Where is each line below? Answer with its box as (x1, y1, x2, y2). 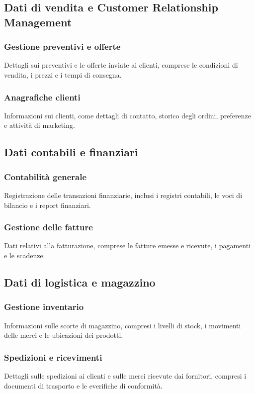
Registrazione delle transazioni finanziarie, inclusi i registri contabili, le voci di (4, 190, 243, 200)
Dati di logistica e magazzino (4, 274, 156, 290)
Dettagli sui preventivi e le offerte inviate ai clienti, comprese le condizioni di (4, 60, 238, 70)
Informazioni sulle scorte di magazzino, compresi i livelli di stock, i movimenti (4, 320, 241, 330)
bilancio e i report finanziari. (4, 199, 91, 210)
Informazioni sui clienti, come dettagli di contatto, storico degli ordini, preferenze (4, 110, 251, 120)
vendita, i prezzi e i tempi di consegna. (4, 69, 122, 80)
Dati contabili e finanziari (4, 144, 138, 160)
